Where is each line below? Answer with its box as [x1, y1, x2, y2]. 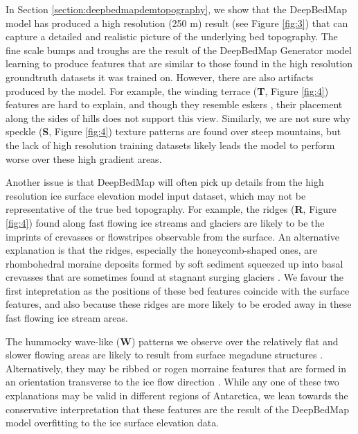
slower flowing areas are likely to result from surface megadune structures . [6, 347, 323, 362]
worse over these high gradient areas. [6, 151, 162, 166]
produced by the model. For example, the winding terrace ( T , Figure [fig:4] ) [6, 83, 329, 98]
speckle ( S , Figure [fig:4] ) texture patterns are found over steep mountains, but [6, 124, 341, 139]
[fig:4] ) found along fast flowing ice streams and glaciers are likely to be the [6, 215, 325, 229]
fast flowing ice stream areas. [6, 311, 128, 325]
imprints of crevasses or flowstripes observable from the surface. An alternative [6, 229, 339, 243]
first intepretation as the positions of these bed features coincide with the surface [6, 283, 350, 297]
